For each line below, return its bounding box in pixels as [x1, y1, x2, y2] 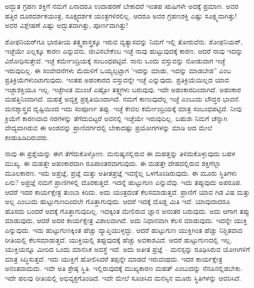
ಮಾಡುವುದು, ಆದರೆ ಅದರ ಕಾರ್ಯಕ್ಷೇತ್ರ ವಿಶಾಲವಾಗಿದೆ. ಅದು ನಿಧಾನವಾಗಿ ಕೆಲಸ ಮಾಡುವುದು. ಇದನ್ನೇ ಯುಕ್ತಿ [5, 215, 248, 226]
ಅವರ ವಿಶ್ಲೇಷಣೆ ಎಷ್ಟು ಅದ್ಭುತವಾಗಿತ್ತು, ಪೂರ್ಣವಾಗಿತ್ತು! [5, 20, 128, 30]
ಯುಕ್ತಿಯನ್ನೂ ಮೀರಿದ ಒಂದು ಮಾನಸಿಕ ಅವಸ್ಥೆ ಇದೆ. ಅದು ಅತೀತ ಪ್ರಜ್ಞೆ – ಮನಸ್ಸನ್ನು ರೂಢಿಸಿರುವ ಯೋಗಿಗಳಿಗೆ [5, 244, 250, 254]
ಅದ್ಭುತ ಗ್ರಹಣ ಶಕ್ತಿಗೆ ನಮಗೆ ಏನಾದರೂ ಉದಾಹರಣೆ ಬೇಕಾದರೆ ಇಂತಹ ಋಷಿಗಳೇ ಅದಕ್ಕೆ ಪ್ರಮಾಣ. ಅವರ [5, 1, 239, 11]
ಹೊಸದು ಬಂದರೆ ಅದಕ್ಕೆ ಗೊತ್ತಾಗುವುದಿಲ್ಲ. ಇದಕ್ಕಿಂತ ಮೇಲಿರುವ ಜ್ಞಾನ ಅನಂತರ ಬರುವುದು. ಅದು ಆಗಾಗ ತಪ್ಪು [5, 206, 250, 216]
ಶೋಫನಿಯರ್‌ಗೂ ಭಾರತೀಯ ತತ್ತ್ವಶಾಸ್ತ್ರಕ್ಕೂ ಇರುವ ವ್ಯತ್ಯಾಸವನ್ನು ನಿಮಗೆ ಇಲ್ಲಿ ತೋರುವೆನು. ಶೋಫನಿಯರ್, [5, 36, 243, 46]
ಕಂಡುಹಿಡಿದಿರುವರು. [5, 132, 49, 142]
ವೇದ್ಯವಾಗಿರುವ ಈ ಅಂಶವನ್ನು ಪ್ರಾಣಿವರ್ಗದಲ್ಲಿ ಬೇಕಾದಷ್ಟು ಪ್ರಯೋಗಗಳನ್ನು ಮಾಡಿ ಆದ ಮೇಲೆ [5, 123, 212, 133]
